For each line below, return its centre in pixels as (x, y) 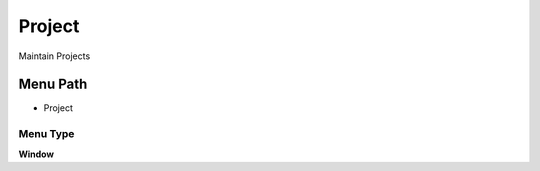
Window (36, 154)
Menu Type (46, 134)
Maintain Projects (54, 56)
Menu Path (53, 84)
